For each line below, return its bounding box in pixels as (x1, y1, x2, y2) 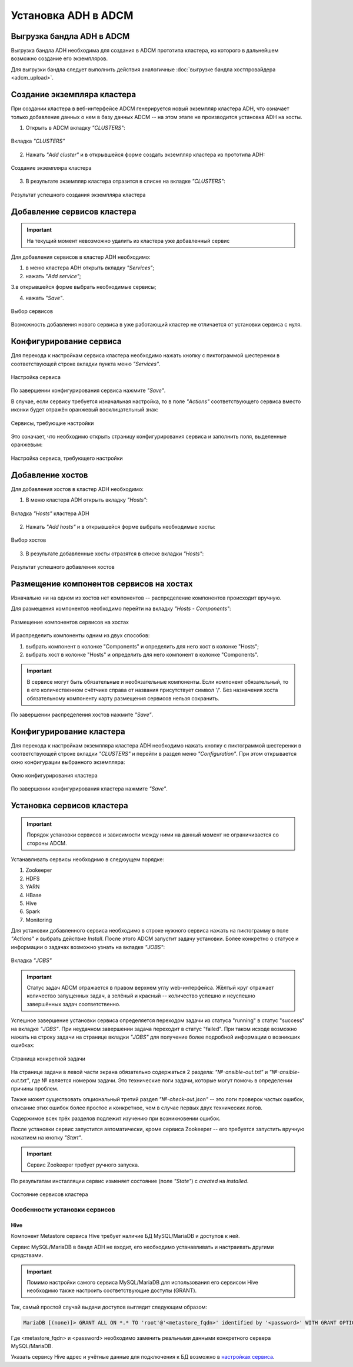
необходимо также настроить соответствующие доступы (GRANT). (26, 1287, 197, 1294)
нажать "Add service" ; (25, 272, 81, 279)
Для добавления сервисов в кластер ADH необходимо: (11, 253, 151, 261)
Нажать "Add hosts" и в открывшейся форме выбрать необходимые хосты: (25, 523, 216, 530)
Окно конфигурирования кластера (11, 772, 98, 779)
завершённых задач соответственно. (26, 1000, 121, 1007)
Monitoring (25, 916, 52, 923)
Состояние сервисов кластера (11, 1191, 88, 1198)
